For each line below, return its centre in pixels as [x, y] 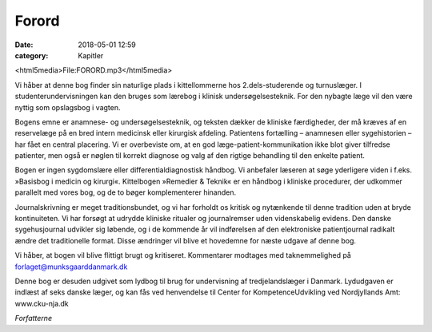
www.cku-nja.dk [42, 303]
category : [32, 55]
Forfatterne [33, 318]
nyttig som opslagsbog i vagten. [68, 107]
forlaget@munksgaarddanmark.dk [71, 267]
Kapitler [91, 55]
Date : [24, 45]
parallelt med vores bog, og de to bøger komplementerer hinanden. [125, 192]
